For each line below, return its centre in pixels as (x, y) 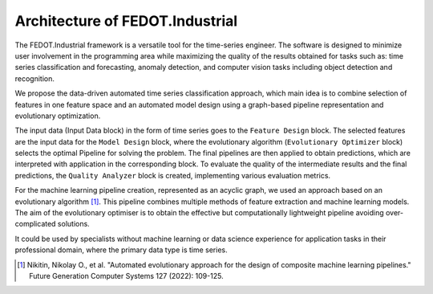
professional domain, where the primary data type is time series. (121, 250)
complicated (35, 224)
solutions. (73, 224)
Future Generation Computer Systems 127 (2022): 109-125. (126, 276)
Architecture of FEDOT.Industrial (126, 21)
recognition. (35, 78)
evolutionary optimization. (58, 116)
